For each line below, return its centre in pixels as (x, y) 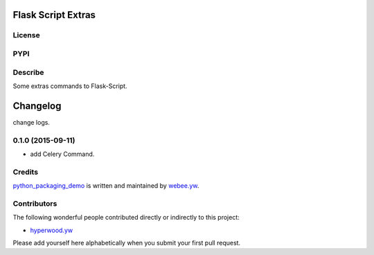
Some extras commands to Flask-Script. (70, 86)
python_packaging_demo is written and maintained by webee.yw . (106, 186)
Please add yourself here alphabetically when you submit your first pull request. (127, 243)
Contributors (35, 203)
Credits (25, 172)
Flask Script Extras (54, 15)
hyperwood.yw (51, 230)
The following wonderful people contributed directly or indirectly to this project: (126, 218)
